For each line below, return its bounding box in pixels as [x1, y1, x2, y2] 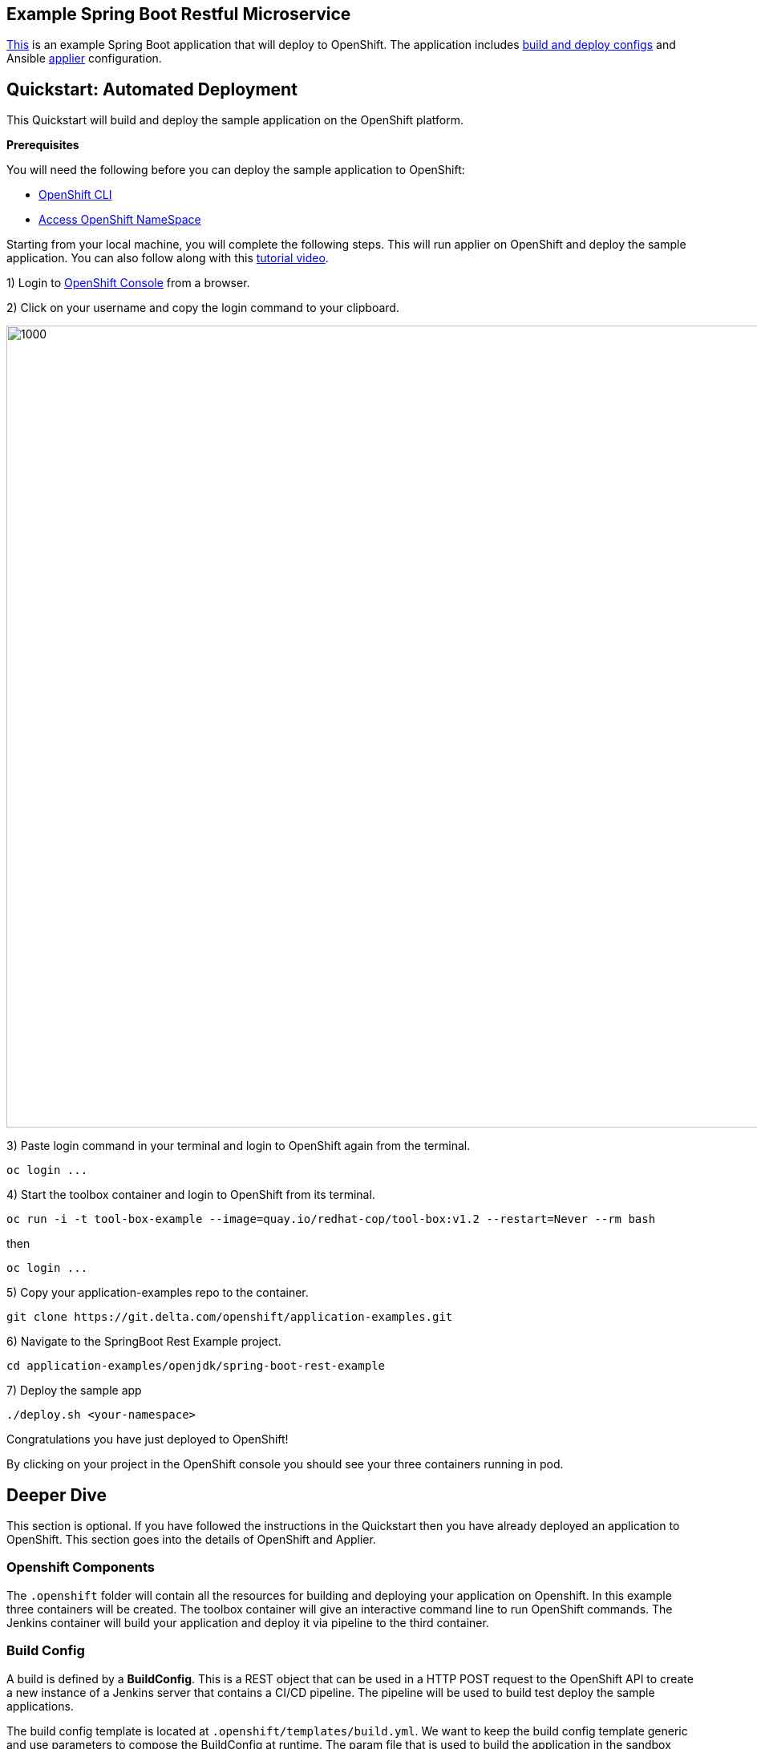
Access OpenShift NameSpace [38, 213, 201, 227]
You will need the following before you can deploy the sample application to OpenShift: [6, 163, 465, 177]
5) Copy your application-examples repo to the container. [6, 1285, 309, 1300]
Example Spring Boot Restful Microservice [6, 4, 351, 24]
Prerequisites [6, 138, 79, 152]
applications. [6, 1698, 74, 1713]
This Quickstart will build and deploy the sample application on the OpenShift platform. [6, 113, 464, 128]
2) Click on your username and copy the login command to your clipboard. [6, 301, 399, 315]
